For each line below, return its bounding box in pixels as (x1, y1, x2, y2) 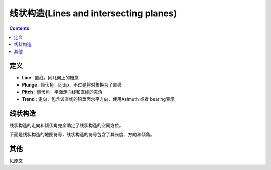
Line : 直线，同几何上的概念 (22, 74, 79, 80)
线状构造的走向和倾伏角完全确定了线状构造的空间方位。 (9, 122, 124, 128)
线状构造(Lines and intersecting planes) (9, 8, 177, 19)
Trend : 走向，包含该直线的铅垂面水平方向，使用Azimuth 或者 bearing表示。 (22, 96, 179, 102)
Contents (9, 25, 30, 31)
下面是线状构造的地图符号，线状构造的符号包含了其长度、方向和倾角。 (9, 131, 155, 138)
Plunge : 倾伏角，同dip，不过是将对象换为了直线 (22, 82, 122, 88)
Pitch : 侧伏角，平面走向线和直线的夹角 (22, 89, 103, 95)
